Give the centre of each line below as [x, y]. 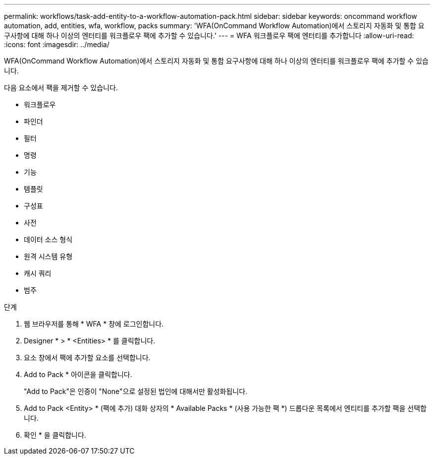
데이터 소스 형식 [48, 239]
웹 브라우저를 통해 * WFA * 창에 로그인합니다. [94, 324]
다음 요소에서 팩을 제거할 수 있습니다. [61, 88]
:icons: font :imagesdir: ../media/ [57, 44]
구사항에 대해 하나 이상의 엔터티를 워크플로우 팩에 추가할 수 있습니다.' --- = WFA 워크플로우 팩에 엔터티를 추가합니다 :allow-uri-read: [209, 35]
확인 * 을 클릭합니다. [55, 435]
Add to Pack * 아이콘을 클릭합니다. [78, 374]
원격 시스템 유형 [48, 256]
